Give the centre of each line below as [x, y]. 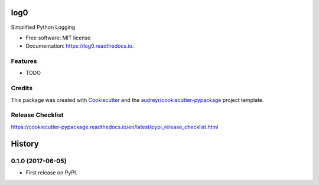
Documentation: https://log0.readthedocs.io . [80, 46]
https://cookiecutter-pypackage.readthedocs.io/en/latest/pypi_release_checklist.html [115, 127]
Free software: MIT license [58, 38]
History [25, 143]
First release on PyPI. [52, 172]
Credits [22, 88]
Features [24, 61]
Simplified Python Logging [43, 27]
